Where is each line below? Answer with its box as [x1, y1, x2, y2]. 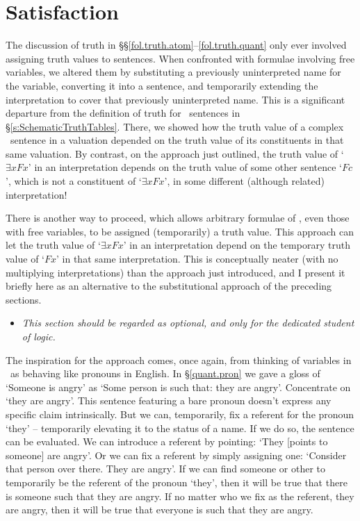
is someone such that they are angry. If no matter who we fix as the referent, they [6, 488, 354, 503]
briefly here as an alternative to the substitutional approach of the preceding [6, 279, 332, 293]
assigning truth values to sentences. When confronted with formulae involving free [6, 51, 355, 65]
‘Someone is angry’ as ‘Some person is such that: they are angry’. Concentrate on [6, 379, 351, 394]
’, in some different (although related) [164, 174, 325, 188]
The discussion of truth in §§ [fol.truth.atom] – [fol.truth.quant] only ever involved [6, 38, 347, 52]
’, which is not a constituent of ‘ [6, 174, 142, 188]
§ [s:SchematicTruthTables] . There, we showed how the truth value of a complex [6, 119, 344, 133]
